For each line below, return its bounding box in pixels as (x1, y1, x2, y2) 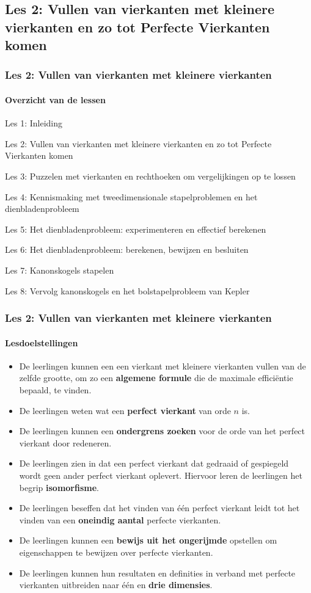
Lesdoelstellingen (5, 336, 78, 349)
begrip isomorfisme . (19, 481, 99, 493)
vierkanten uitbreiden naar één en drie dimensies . (19, 578, 213, 591)
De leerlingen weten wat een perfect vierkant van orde (19, 404, 231, 417)
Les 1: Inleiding (5, 117, 62, 129)
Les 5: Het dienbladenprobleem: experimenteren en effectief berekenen (5, 222, 266, 235)
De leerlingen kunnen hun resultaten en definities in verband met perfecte (19, 566, 296, 579)
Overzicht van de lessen (5, 93, 106, 106)
